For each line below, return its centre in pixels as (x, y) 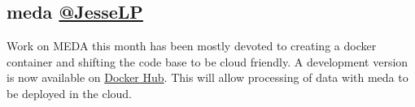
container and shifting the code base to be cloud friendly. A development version (207, 61)
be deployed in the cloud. (70, 93)
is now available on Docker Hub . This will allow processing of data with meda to (207, 77)
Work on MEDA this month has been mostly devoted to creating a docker (192, 46)
